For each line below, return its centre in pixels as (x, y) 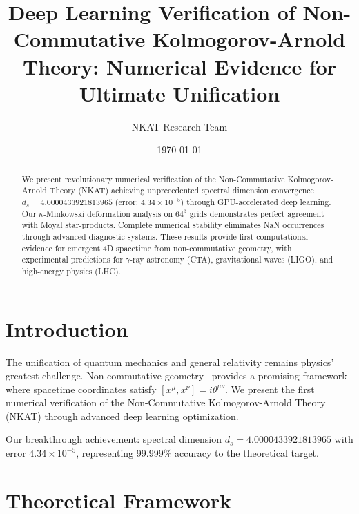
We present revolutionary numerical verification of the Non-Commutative (153, 179)
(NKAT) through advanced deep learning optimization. (122, 416)
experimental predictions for (72, 259)
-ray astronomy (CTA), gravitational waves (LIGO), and (232, 259)
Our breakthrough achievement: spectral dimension (114, 439)
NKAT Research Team (179, 126)
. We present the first (270, 389)
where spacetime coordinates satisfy (81, 389)
